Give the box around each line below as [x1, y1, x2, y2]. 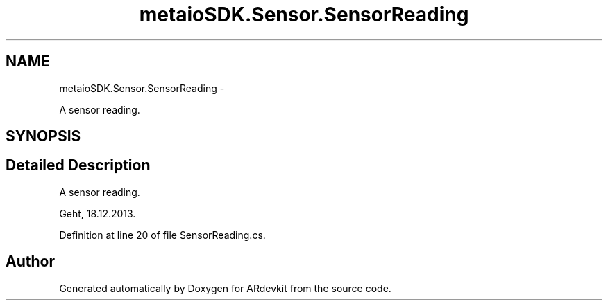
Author [6, 253, 55, 271]
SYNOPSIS [6, 127, 81, 145]
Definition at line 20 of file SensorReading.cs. [59, 228, 266, 241]
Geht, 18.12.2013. [59, 207, 136, 219]
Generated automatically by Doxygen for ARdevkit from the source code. [59, 282, 391, 294]
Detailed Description [6, 156, 151, 174]
